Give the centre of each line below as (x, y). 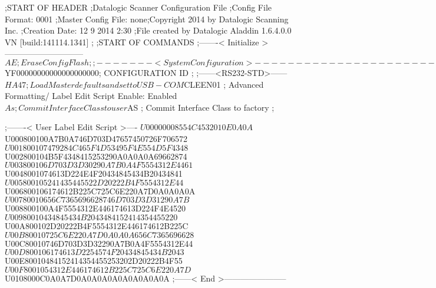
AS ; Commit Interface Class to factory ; (201, 107)
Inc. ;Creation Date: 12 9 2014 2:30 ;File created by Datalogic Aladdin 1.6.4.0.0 (148, 30)
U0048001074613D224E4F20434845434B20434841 (94, 173)
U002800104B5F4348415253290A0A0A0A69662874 (96, 156)
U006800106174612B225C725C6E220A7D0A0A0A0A (100, 191)
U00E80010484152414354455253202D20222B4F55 (94, 261)
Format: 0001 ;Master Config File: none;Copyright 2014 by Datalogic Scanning (147, 19)
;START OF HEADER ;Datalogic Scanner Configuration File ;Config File (138, 7)
